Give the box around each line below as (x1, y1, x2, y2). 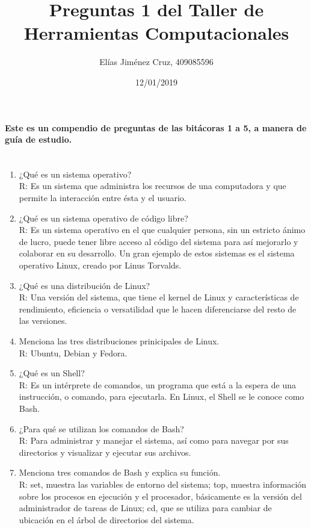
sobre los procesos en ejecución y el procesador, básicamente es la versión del (19, 489, 302, 502)
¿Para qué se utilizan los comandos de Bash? (19, 422, 184, 435)
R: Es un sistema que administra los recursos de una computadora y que (19, 179, 286, 192)
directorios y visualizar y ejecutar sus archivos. (19, 446, 191, 458)
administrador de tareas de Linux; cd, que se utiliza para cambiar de (19, 502, 272, 514)
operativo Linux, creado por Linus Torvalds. (19, 259, 182, 272)
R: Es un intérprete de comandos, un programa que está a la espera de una (19, 378, 296, 391)
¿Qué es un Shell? (19, 367, 85, 379)
